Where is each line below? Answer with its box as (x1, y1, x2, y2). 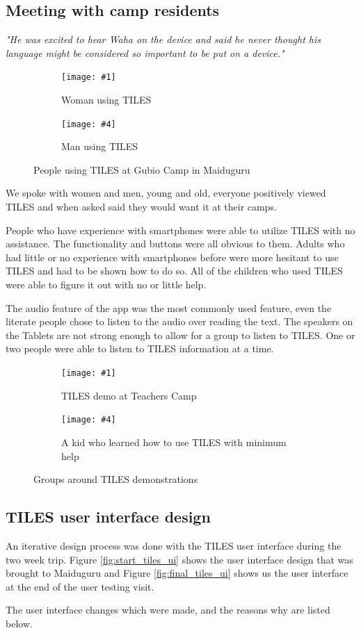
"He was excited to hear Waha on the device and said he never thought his (6, 32, 321, 47)
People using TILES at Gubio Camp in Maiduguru (33, 162, 250, 176)
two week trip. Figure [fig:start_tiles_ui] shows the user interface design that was (6, 552, 353, 566)
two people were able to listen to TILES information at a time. (6, 341, 274, 356)
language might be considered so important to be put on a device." (6, 45, 284, 60)
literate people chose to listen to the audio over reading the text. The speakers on (6, 314, 353, 329)
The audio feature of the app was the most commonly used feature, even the (6, 300, 332, 315)
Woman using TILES (61, 92, 152, 107)
